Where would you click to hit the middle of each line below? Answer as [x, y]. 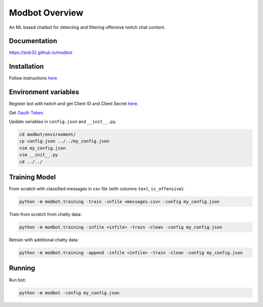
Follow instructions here [33, 78]
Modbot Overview [46, 13]
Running [22, 268]
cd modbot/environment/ [48, 135]
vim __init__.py [39, 155]
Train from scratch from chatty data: [46, 215]
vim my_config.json [42, 148]
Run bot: [18, 280]
